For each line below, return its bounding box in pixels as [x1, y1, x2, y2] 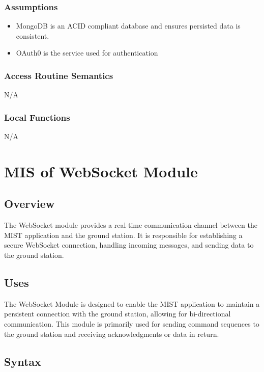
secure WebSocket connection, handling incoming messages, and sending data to [4, 240, 254, 250]
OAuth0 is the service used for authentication [16, 47, 158, 58]
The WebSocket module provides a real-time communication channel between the [4, 220, 257, 230]
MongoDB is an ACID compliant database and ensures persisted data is [16, 20, 241, 31]
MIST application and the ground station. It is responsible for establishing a [4, 229, 243, 240]
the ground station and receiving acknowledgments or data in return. [4, 328, 219, 339]
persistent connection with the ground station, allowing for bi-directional [4, 308, 231, 319]
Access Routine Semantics [4, 69, 113, 82]
